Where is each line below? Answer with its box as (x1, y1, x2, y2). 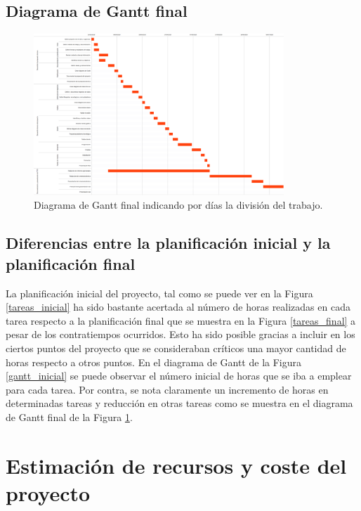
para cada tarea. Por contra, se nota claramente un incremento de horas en (6, 382, 329, 396)
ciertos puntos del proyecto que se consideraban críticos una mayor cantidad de (6, 340, 346, 355)
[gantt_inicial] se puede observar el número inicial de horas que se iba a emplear (6, 368, 352, 383)
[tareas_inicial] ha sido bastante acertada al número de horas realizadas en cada (6, 299, 350, 314)
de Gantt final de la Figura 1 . (6, 409, 133, 424)
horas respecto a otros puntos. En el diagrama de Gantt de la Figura (6, 354, 301, 369)
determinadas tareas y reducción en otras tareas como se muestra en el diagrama (6, 396, 353, 410)
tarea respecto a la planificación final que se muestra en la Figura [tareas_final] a (6, 313, 356, 328)
